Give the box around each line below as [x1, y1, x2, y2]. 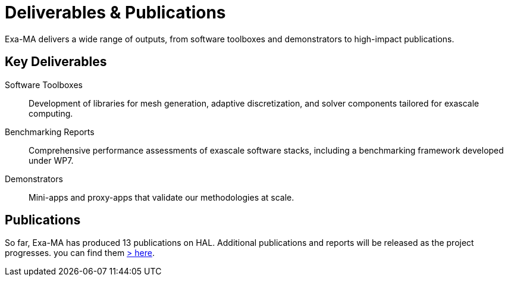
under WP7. [29, 155, 74, 166]
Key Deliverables [5, 54, 107, 70]
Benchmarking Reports [5, 126, 95, 137]
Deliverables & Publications [5, 2, 226, 23]
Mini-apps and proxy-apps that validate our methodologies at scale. [29, 192, 294, 202]
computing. [29, 108, 73, 118]
